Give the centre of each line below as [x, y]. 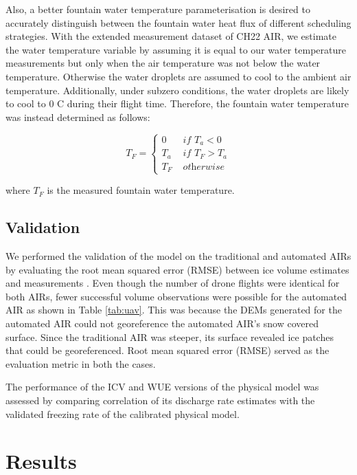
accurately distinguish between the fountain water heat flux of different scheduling [178, 22]
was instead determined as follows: [78, 117]
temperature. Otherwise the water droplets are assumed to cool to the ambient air [178, 76]
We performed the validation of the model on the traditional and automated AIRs [178, 256]
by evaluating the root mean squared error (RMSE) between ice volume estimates [177, 269]
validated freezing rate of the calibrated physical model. [123, 413]
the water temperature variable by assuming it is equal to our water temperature [176, 49]
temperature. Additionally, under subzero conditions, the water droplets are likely [177, 90]
